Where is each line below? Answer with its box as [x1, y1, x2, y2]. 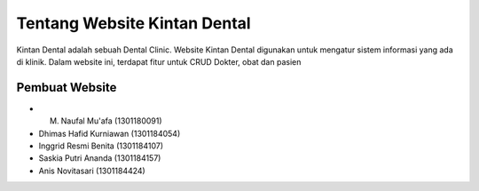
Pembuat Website [16, 80, 117, 95]
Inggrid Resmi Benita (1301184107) [38, 140, 164, 151]
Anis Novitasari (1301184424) [38, 165, 145, 176]
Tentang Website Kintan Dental [16, 13, 252, 33]
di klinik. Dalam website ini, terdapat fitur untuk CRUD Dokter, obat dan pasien [16, 56, 302, 67]
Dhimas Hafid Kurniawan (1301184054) [38, 128, 181, 139]
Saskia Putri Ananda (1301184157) [38, 153, 161, 163]
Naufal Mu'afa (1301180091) [60, 115, 163, 126]
